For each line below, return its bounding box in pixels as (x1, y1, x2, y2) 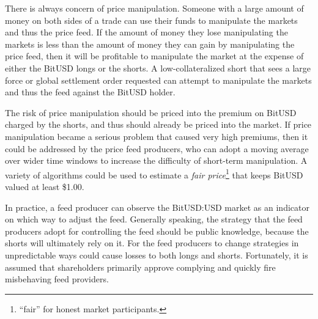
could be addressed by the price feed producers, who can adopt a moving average (5, 142, 309, 155)
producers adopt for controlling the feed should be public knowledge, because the (5, 224, 309, 237)
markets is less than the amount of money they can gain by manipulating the (5, 37, 295, 50)
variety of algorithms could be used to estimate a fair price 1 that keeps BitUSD (5, 166, 303, 181)
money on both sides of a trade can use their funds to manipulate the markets (5, 13, 298, 26)
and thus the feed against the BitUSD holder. (5, 86, 176, 98)
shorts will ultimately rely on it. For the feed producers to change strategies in (5, 237, 299, 249)
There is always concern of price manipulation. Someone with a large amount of (5, 2, 304, 14)
